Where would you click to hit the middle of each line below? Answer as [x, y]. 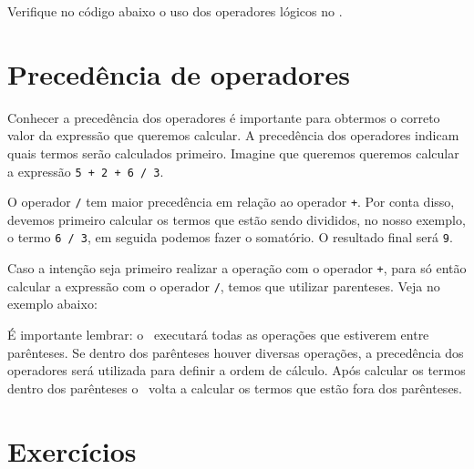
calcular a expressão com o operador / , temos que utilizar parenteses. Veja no [224, 285]
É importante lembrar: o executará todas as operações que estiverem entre [218, 334]
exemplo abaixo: [52, 304]
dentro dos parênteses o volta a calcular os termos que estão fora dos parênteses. [235, 387]
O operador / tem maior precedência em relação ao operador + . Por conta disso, [231, 202]
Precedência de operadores [179, 73]
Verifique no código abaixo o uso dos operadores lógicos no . [175, 11]
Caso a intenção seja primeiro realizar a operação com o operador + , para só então [237, 268]
